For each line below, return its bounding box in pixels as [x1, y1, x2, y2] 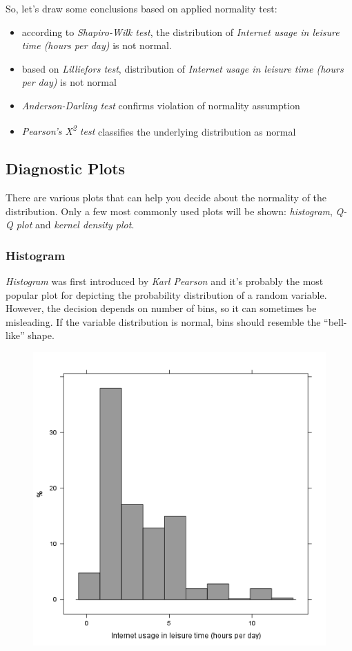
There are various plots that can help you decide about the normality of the [6, 190, 327, 205]
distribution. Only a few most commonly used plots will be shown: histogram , [6, 203, 333, 218]
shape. [28, 328, 55, 342]
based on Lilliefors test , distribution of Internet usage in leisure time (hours [21, 61, 344, 75]
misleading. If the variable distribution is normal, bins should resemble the [6, 314, 321, 329]
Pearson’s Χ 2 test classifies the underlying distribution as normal [21, 122, 296, 138]
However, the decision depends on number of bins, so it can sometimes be [6, 301, 317, 315]
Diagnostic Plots [6, 158, 126, 179]
